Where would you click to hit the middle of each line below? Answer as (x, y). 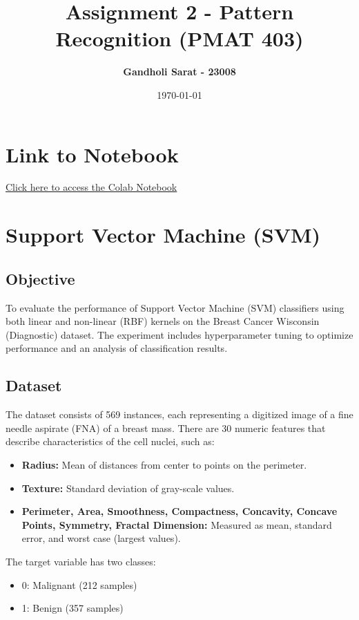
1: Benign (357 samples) (72, 608)
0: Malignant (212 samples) (79, 584)
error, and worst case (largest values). (101, 538)
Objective (40, 278)
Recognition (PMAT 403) (179, 38)
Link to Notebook (92, 154)
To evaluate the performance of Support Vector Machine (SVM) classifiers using (175, 307)
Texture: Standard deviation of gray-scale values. (128, 488)
